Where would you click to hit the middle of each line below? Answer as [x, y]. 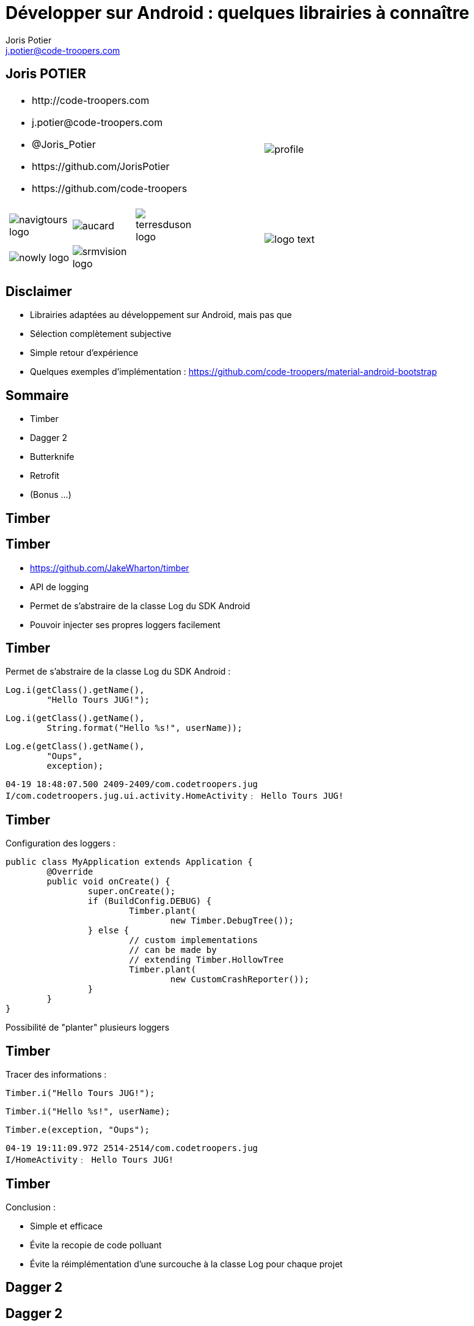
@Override [70, 872]
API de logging [60, 587]
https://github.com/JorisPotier [101, 166]
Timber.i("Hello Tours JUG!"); [80, 1093]
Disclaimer [39, 292]
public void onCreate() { [108, 882]
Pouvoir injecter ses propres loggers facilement [125, 624]
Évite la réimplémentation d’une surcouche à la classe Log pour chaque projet [186, 1264]
